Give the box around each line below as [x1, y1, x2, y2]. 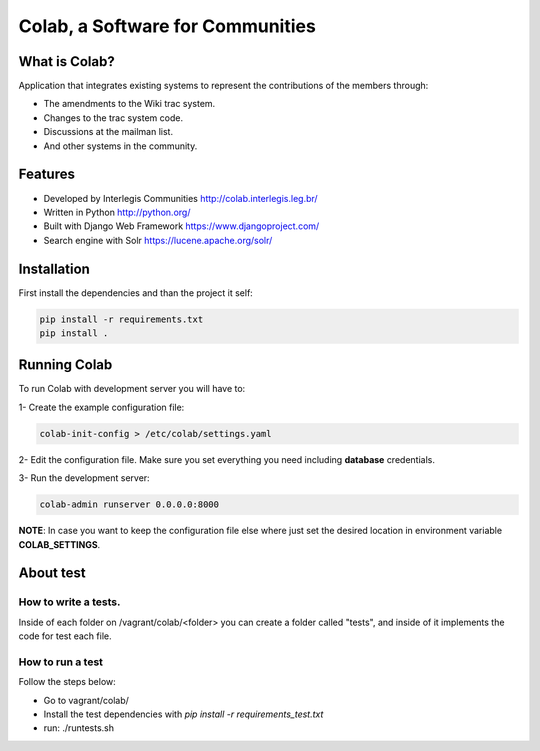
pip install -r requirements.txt [39, 313, 204, 325]
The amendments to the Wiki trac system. [43, 98, 216, 110]
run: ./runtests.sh [43, 722, 115, 734]
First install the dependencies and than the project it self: [18, 286, 254, 299]
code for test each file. [18, 630, 112, 642]
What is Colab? [18, 53, 115, 70]
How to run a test [18, 655, 104, 669]
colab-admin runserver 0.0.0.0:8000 [39, 499, 220, 510]
